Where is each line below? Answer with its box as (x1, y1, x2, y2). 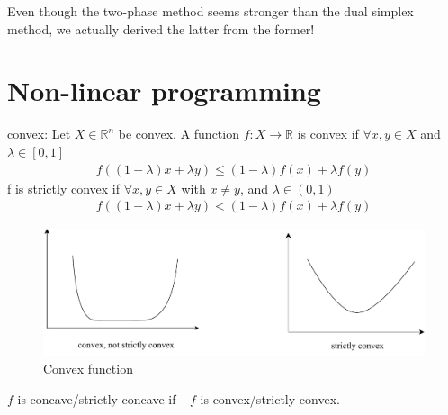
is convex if (297, 124, 359, 143)
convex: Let (7, 124, 71, 143)
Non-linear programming (7, 72, 321, 109)
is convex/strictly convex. (200, 389, 340, 408)
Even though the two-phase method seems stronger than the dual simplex (7, 2, 414, 20)
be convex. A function (118, 124, 239, 143)
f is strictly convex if (7, 178, 121, 197)
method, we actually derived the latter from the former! (7, 19, 315, 38)
